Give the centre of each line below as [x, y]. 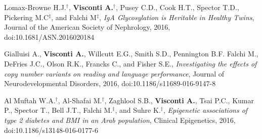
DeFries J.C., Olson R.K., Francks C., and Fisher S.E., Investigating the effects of [130, 63]
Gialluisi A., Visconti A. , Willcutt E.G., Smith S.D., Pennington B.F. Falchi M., [131, 54]
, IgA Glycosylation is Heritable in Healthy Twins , [177, 17]
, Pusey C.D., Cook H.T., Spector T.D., [178, 7]
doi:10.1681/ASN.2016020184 [49, 37]
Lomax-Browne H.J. [35, 7]
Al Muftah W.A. [30, 100]
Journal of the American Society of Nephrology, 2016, [87, 27]
